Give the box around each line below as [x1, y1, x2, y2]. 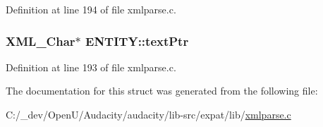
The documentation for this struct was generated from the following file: [6, 83, 318, 98]
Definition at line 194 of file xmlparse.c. [6, 2, 176, 16]
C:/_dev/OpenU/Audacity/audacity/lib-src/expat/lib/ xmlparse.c [6, 107, 291, 121]
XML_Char [6, 32, 75, 49]
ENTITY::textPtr [85, 32, 189, 49]
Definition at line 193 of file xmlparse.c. [6, 59, 176, 74]
